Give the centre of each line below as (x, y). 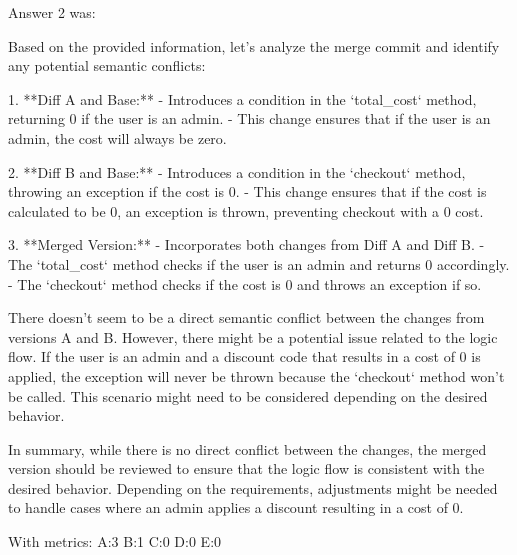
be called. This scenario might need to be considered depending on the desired (248, 395)
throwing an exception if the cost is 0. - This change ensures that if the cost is (247, 191)
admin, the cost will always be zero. (117, 137)
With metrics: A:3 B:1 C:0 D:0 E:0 (115, 541)
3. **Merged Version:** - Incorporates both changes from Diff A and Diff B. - (246, 244)
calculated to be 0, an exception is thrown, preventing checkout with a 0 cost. (246, 210)
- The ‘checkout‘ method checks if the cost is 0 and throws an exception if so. (245, 283)
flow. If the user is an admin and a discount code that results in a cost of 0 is (244, 356)
